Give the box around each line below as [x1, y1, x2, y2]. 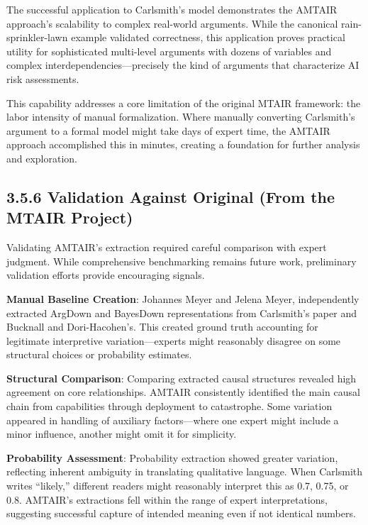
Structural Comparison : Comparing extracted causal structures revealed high [6, 370, 357, 385]
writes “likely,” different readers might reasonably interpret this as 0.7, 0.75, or [6, 478, 349, 493]
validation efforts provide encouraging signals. [6, 267, 205, 282]
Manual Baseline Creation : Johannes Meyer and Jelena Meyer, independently [6, 291, 359, 306]
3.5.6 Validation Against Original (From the [6, 185, 335, 207]
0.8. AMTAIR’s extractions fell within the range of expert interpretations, [6, 492, 328, 507]
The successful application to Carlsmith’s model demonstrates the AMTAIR [6, 2, 338, 16]
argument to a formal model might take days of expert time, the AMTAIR [6, 123, 330, 138]
